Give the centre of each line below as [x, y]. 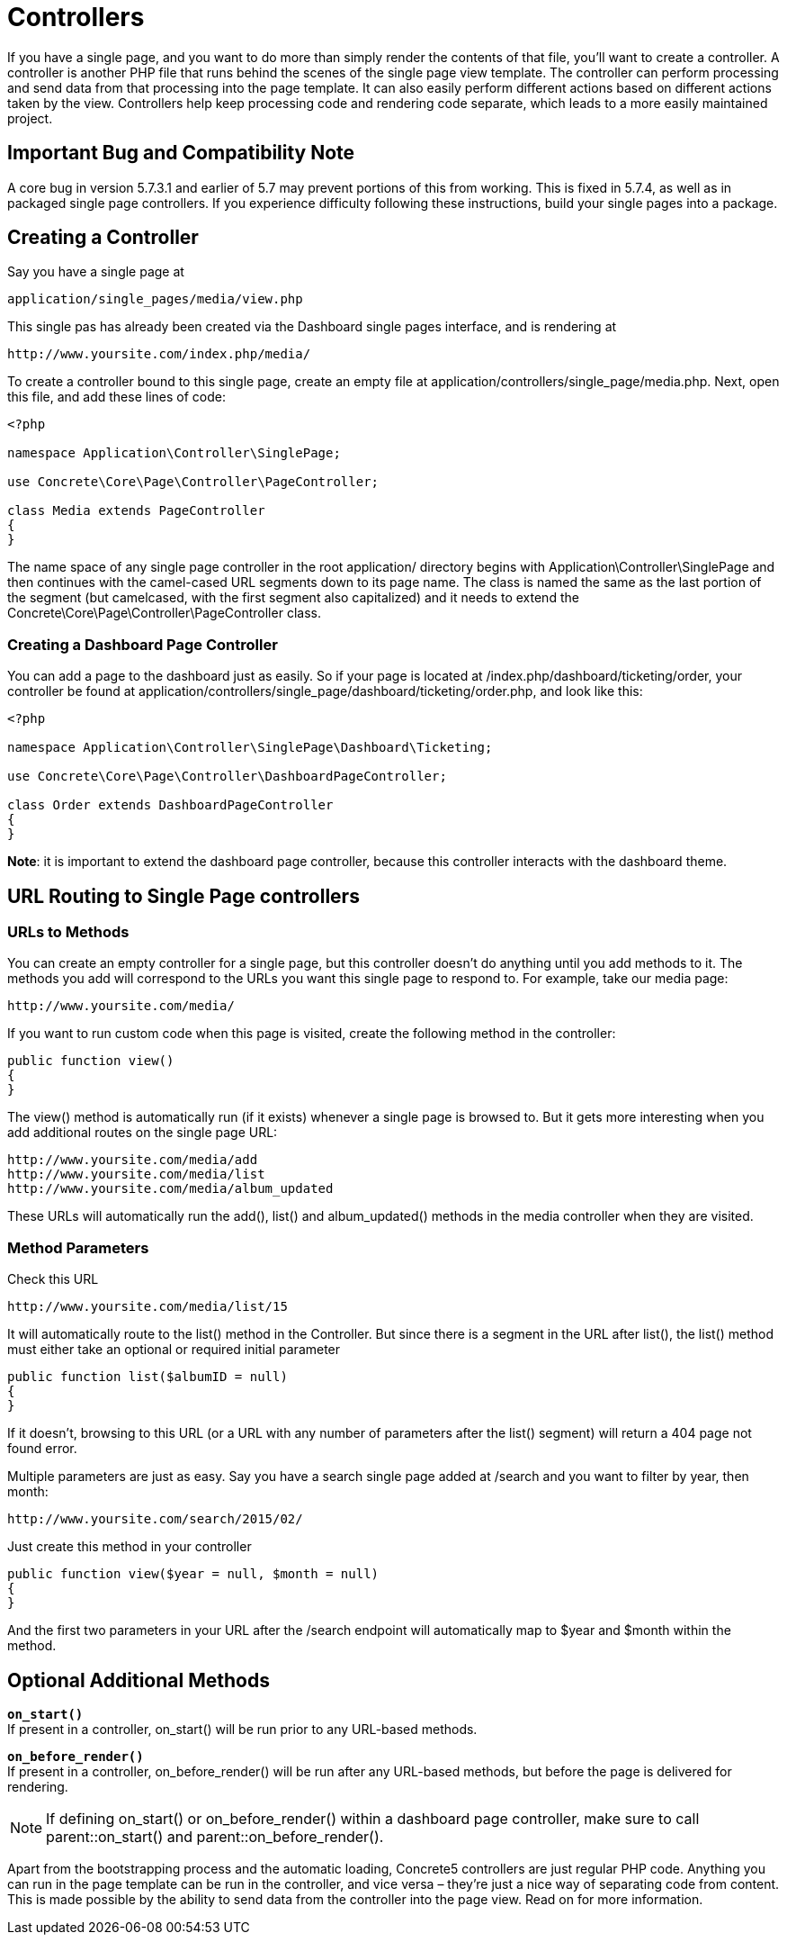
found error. [42, 1449]
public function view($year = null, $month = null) [193, 1574]
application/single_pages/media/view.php [155, 299]
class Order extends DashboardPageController [170, 805]
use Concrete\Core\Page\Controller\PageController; [193, 482]
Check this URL [53, 1279]
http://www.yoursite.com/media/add [133, 1160]
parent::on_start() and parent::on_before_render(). [215, 1837]
